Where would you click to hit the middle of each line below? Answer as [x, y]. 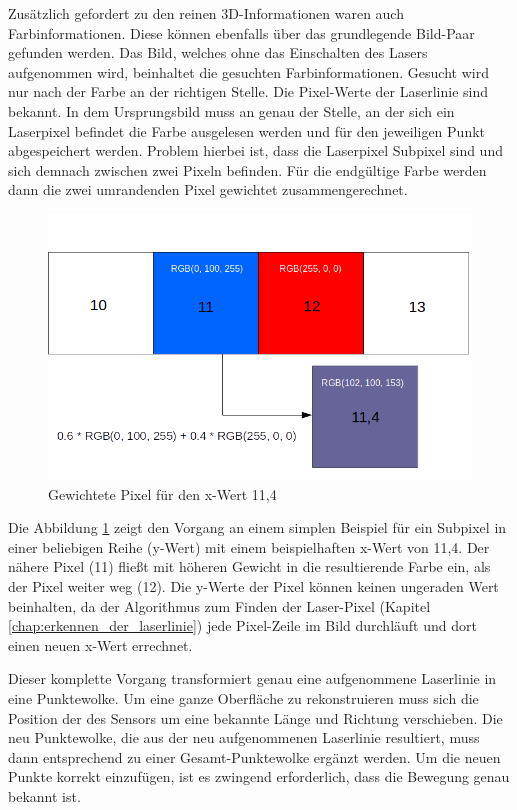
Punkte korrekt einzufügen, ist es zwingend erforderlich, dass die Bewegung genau [259, 776]
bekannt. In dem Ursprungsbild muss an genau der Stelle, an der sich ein [231, 110]
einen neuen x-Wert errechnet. [100, 644]
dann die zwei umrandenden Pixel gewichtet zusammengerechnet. [208, 189]
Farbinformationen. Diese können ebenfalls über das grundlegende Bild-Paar [241, 32]
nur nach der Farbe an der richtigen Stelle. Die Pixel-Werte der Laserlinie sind [248, 91]
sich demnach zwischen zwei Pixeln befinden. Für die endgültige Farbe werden [247, 169]
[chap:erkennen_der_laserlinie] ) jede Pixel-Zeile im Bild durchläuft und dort [242, 625]
